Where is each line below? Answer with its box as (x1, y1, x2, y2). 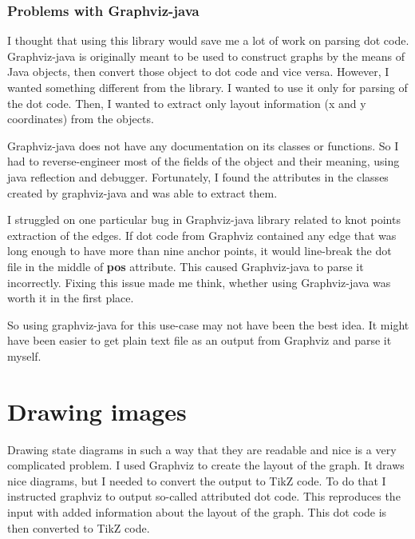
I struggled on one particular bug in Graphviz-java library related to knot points (7, 211, 401, 228)
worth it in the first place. (7, 289, 134, 306)
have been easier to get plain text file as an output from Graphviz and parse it (7, 332, 392, 349)
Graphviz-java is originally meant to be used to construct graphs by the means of (7, 47, 405, 64)
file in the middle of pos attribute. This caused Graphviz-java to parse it (7, 258, 364, 274)
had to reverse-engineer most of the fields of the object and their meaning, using (7, 153, 400, 170)
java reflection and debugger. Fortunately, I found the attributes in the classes (7, 168, 389, 185)
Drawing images (7, 394, 187, 427)
